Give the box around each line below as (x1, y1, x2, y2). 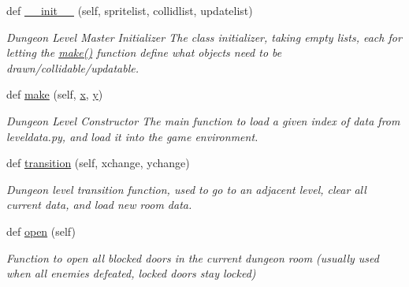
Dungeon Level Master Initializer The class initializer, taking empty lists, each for (6, 28, 402, 45)
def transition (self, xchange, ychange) (6, 155, 190, 171)
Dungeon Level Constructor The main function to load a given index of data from (6, 112, 400, 129)
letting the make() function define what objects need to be (6, 44, 282, 61)
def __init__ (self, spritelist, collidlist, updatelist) (6, 2, 253, 18)
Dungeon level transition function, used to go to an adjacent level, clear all (6, 181, 366, 197)
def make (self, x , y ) (6, 86, 103, 102)
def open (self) (6, 222, 76, 239)
